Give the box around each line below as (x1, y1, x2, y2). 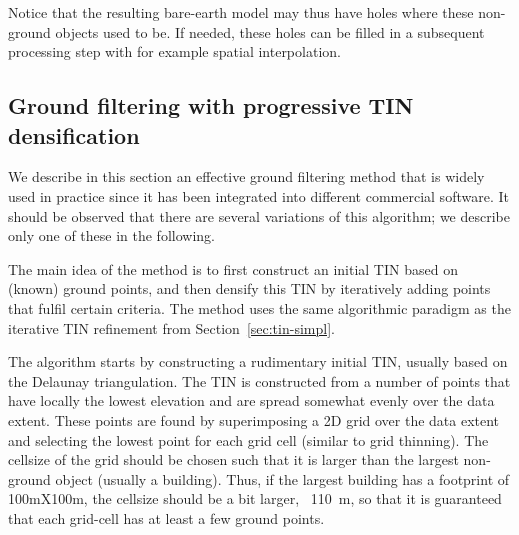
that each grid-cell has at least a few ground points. (8, 507, 325, 528)
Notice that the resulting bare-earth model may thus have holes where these (8, 2, 474, 22)
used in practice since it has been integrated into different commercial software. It (8, 185, 509, 206)
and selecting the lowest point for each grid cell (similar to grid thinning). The (8, 429, 489, 450)
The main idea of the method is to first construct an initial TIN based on (8, 258, 458, 279)
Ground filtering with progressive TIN (8, 90, 414, 121)
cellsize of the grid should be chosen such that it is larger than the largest (8, 449, 459, 470)
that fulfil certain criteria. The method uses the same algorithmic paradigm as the (8, 297, 511, 318)
